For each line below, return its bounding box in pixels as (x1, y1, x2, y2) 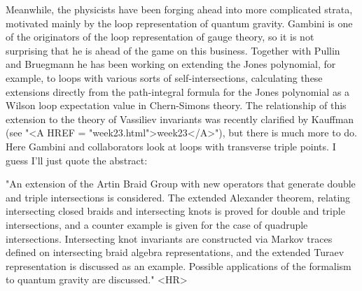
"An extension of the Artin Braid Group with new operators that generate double (6, 176, 356, 191)
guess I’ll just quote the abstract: (6, 152, 148, 167)
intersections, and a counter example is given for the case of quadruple (6, 217, 308, 232)
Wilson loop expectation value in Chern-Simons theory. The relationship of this (6, 98, 347, 113)
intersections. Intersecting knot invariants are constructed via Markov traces (6, 231, 333, 246)
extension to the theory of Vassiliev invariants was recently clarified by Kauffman (6, 111, 354, 126)
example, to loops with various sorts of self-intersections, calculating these (6, 70, 323, 85)
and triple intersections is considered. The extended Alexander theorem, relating (6, 190, 351, 204)
